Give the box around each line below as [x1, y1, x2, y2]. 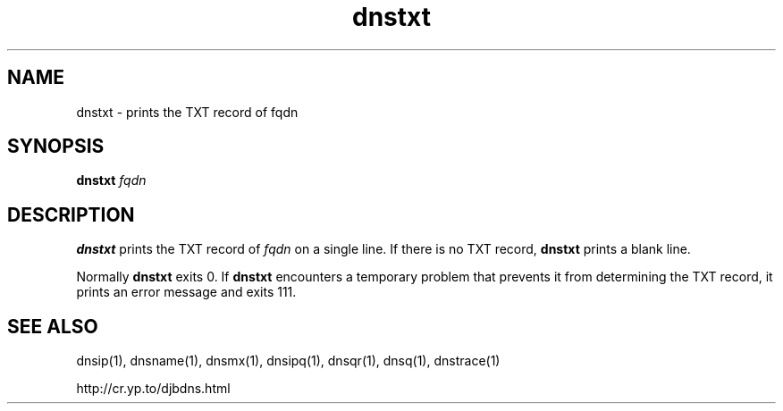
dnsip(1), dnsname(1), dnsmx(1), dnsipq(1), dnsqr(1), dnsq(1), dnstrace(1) [76, 353, 501, 369]
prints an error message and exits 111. [76, 284, 297, 300]
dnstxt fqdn [76, 172, 147, 189]
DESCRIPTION [7, 203, 135, 226]
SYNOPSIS [7, 135, 105, 158]
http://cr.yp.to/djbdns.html [76, 381, 231, 397]
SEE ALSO [7, 315, 98, 338]
